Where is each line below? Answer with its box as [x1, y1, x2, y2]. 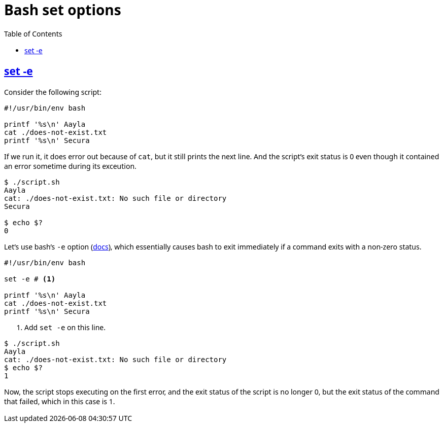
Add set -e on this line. [24, 322, 106, 332]
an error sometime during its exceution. [4, 161, 137, 171]
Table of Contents [4, 28, 62, 39]
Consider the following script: [4, 87, 101, 97]
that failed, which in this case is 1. [4, 396, 115, 406]
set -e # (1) [4, 274, 56, 283]
